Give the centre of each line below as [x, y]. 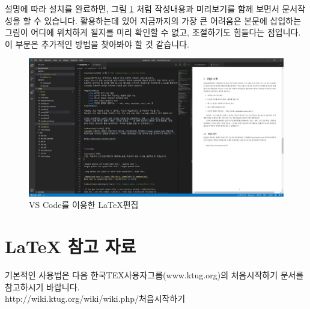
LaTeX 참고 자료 [71, 246]
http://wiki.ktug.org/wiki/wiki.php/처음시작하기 [95, 298]
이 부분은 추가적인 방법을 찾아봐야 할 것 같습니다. [97, 44]
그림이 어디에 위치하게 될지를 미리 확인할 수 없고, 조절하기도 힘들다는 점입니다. [153, 32]
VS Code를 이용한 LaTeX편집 [84, 205]
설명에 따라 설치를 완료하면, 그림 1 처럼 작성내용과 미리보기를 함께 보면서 [142, 8]
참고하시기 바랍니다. [42, 286]
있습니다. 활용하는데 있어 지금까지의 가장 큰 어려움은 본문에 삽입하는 [173, 20]
